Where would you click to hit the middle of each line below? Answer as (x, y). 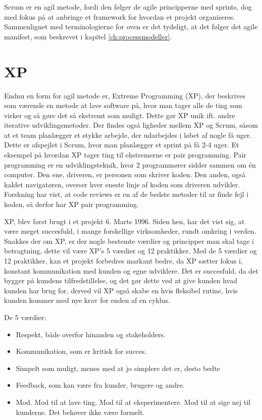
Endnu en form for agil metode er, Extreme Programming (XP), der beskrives (125, 95)
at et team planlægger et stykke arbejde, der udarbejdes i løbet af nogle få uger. (128, 135)
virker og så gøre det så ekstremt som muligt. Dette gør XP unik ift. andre (120, 115)
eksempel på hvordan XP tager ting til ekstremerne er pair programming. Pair (125, 155)
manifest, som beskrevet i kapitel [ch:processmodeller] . (88, 36)
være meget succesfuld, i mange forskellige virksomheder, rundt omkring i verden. (130, 231)
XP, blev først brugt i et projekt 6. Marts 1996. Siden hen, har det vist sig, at (124, 221)
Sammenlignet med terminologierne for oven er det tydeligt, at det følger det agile (131, 27)
